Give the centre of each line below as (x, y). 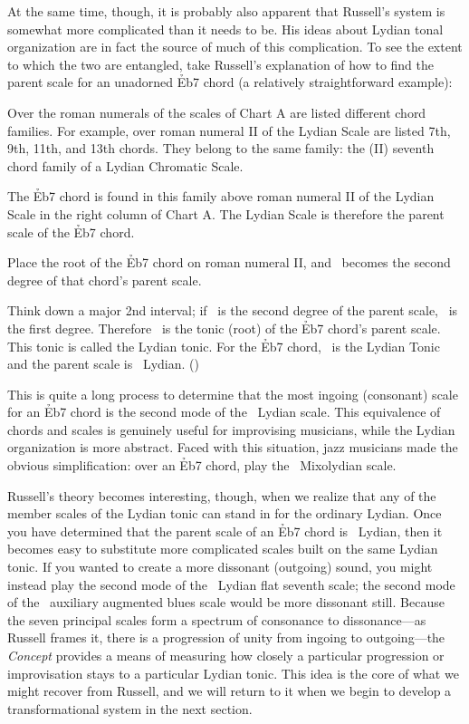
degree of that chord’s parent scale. (105, 280)
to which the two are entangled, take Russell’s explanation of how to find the (221, 64)
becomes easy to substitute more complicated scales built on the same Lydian (223, 549)
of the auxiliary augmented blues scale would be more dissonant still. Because (226, 602)
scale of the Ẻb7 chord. (71, 232)
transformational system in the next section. (130, 708)
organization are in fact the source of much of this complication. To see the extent (235, 47)
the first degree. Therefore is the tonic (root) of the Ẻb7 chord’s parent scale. (224, 328)
